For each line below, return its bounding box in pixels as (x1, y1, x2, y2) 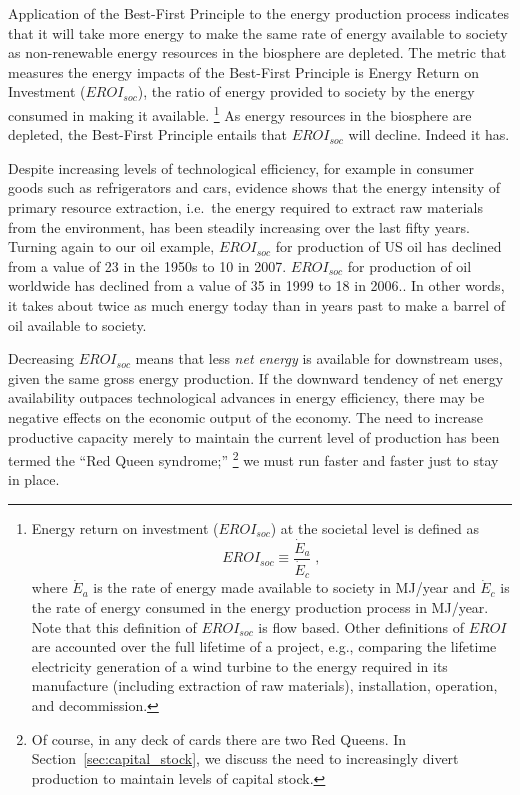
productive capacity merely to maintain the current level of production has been (8, 426, 500, 447)
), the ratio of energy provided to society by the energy (137, 81, 475, 102)
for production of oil (347, 255, 472, 276)
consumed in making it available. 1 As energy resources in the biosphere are (8, 101, 472, 125)
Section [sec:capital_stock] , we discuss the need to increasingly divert (31, 748, 459, 769)
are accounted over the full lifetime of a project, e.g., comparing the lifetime (31, 636, 497, 657)
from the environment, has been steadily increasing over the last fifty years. (8, 216, 470, 237)
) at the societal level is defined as (270, 517, 479, 538)
